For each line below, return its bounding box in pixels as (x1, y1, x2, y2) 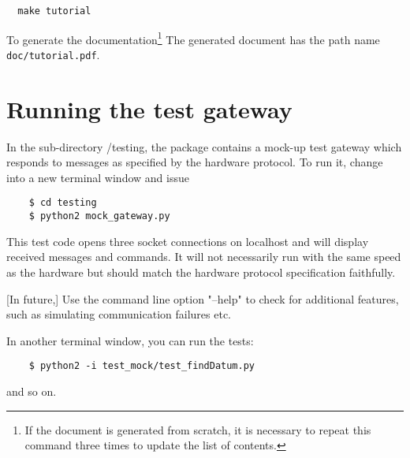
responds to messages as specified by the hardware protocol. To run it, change (6, 154, 383, 170)
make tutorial (17, 6, 91, 17)
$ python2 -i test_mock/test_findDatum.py (28, 360, 255, 372)
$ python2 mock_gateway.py (28, 210, 170, 222)
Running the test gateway (6, 92, 293, 125)
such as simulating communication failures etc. (6, 306, 231, 322)
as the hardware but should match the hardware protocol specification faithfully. (6, 263, 396, 280)
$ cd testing (28, 197, 97, 209)
